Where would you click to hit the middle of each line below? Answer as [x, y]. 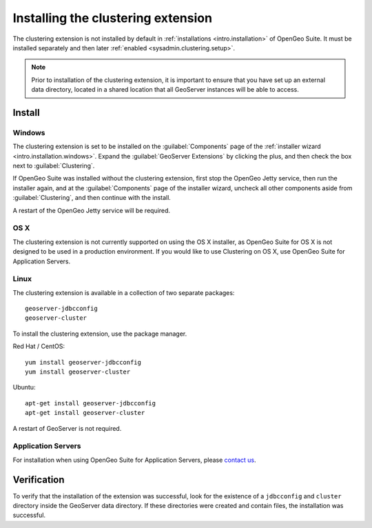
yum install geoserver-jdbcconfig [83, 362]
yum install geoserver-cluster [78, 372]
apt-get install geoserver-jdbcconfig [91, 403]
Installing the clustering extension [113, 18]
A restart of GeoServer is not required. [67, 428]
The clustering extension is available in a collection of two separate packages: [124, 292]
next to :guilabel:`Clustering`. [54, 166]
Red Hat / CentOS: [39, 346]
